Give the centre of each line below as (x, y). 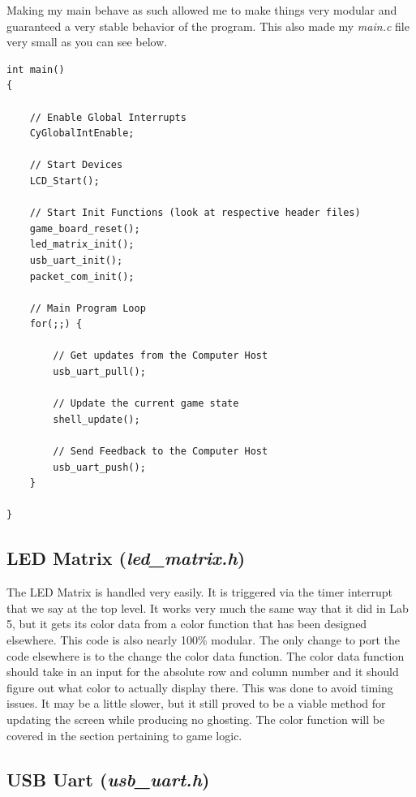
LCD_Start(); (64, 181)
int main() (36, 69)
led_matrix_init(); (82, 245)
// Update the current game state (146, 404)
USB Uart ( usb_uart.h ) (108, 779)
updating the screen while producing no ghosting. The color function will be (196, 719)
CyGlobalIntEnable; (82, 134)
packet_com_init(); (82, 276)
